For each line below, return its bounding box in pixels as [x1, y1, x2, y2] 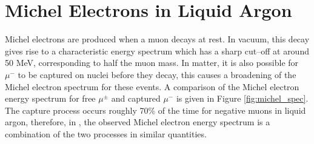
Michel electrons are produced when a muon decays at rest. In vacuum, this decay [5, 33, 310, 45]
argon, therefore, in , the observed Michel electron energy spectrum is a [5, 116, 270, 128]
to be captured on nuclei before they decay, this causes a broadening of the [18, 68, 296, 80]
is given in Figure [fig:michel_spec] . [176, 92, 309, 105]
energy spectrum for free [5, 92, 96, 105]
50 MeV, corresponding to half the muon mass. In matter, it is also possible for [5, 56, 299, 69]
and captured [111, 92, 161, 105]
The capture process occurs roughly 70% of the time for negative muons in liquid [5, 103, 306, 116]
